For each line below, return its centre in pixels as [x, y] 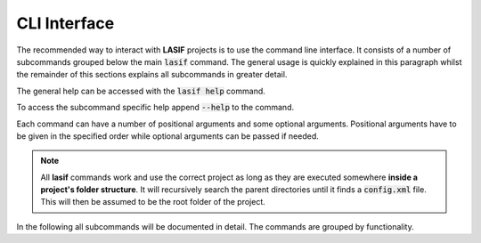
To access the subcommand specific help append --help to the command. [155, 108]
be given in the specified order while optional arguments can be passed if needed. [168, 136]
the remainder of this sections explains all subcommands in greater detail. [152, 75]
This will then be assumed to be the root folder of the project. [153, 202]
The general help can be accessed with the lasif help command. [141, 91]
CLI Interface [65, 23]
